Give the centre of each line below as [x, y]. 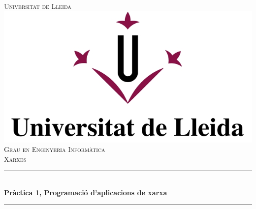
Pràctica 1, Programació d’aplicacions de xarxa [86, 193]
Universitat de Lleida [38, 6]
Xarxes [15, 159]
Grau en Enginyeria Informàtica [55, 149]
